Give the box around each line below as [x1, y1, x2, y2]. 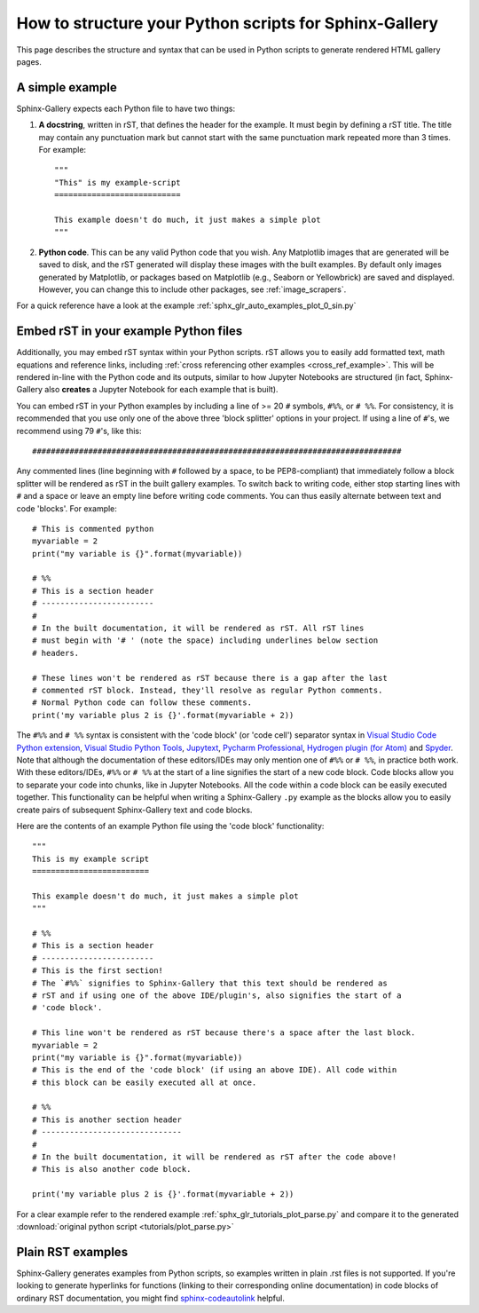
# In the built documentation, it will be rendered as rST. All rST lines [32, 623, 365, 634]
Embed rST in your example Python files [16, 324, 243, 339]
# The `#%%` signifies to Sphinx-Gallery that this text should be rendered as [32, 977, 388, 988]
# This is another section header [32, 1114, 182, 1125]
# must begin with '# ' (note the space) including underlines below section [32, 636, 379, 645]
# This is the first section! [32, 966, 164, 976]
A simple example [16, 80, 117, 95]
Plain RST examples [16, 1244, 129, 1260]
